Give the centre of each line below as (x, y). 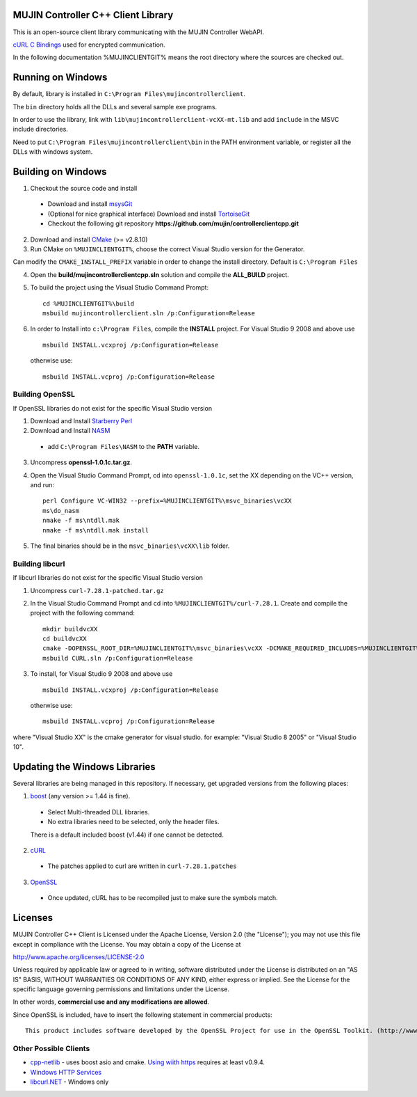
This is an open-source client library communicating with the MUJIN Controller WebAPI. (138, 32)
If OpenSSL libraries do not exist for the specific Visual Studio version (112, 408)
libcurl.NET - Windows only (69, 1082)
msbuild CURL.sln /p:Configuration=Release (118, 658)
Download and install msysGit (90, 204)
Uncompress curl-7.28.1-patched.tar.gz (97, 590)
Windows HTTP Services (66, 1072)
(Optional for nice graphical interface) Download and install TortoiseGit (149, 214)
